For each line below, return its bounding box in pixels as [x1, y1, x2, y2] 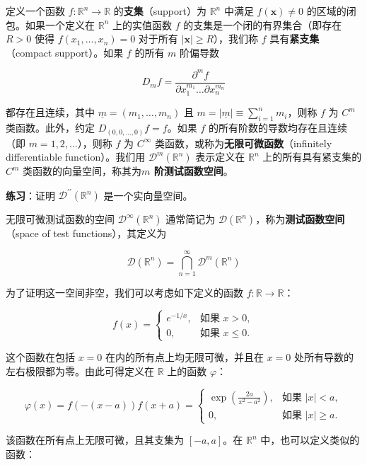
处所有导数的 [294, 350, 354, 364]
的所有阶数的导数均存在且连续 [208, 120, 347, 135]
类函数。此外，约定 [6, 120, 95, 135]
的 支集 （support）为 [113, 4, 206, 18]
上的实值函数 [112, 17, 172, 32]
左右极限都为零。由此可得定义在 [6, 363, 154, 378]
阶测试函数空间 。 [153, 163, 233, 178]
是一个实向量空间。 [103, 188, 193, 202]
